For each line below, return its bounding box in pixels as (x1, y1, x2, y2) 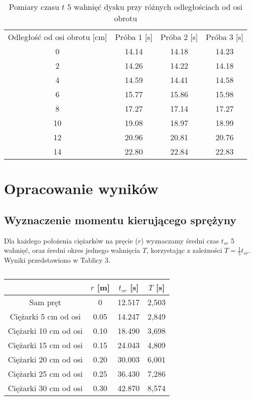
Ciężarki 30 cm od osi (8, 382, 83, 394)
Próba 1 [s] (115, 31, 153, 42)
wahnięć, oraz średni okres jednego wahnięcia (4, 245, 140, 255)
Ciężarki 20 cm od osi (8, 354, 83, 365)
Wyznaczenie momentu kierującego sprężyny (4, 212, 237, 227)
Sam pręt (29, 296, 61, 308)
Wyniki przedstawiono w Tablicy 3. (4, 255, 111, 265)
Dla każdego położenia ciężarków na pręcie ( (4, 235, 138, 245)
